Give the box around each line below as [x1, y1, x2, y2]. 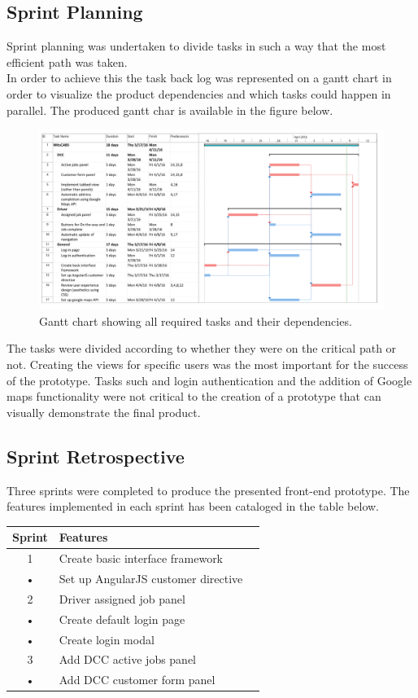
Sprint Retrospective [7, 443, 185, 468]
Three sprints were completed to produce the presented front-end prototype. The [7, 481, 410, 498]
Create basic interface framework [59, 550, 224, 567]
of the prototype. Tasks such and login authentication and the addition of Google [7, 371, 412, 389]
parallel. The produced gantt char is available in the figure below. [7, 101, 333, 118]
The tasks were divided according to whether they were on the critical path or [7, 340, 397, 357]
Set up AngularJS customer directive [59, 570, 243, 587]
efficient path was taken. [7, 53, 128, 70]
